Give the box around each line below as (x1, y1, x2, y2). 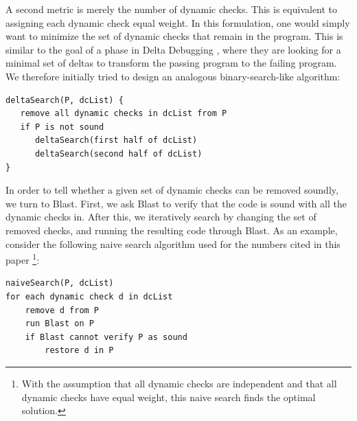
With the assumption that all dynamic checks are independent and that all (21, 376, 337, 390)
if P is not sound (20, 122, 104, 132)
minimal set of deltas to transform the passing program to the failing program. (5, 56, 337, 70)
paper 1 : (5, 251, 40, 266)
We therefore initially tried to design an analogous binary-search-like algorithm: (5, 69, 341, 83)
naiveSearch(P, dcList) (5, 278, 114, 288)
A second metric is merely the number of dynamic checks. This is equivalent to (5, 2, 338, 16)
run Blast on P (25, 319, 94, 329)
